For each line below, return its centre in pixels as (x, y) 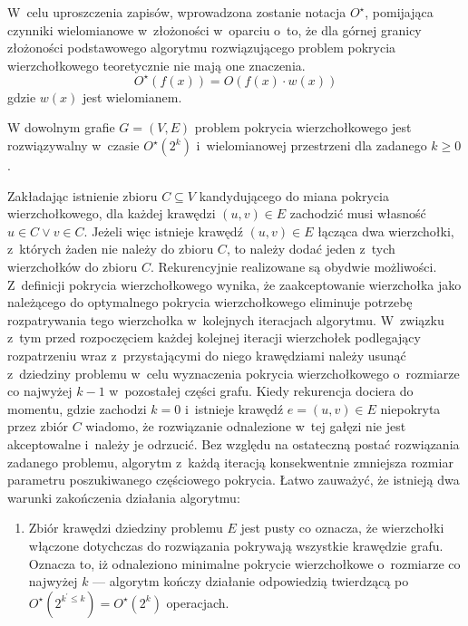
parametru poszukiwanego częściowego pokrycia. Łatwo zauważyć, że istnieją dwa (234, 480)
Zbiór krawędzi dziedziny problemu (126, 528)
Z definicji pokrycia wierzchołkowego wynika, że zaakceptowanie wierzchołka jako (234, 284)
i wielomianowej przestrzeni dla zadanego (312, 145)
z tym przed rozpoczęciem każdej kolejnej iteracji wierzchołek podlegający (214, 337)
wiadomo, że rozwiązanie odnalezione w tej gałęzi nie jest (246, 426)
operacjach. (198, 602)
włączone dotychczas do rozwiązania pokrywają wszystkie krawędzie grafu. (236, 545)
